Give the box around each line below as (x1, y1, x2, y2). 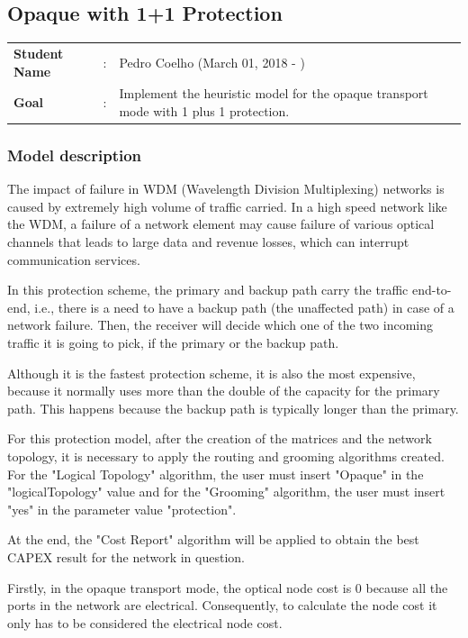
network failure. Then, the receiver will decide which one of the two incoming (7, 315, 434, 334)
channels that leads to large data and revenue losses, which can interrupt (7, 232, 409, 251)
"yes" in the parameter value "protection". (7, 499, 237, 518)
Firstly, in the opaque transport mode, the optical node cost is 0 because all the (7, 578, 448, 597)
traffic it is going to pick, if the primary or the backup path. (7, 333, 339, 352)
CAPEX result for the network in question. (7, 547, 245, 566)
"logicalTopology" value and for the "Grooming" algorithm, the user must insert (7, 482, 445, 501)
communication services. (7, 250, 140, 269)
